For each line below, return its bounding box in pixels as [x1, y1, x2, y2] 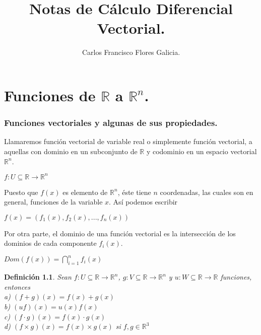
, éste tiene [117, 186, 151, 197]
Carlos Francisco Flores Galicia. [82, 47, 180, 57]
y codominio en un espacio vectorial [146, 146, 257, 156]
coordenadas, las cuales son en [160, 186, 253, 197]
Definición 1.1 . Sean [4, 272, 72, 282]
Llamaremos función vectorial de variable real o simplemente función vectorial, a [4, 136, 252, 147]
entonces [4, 281, 30, 292]
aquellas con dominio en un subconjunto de [4, 146, 138, 156]
